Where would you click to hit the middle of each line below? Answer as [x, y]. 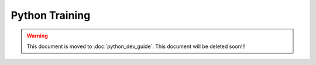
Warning [37, 36]
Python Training [51, 15]
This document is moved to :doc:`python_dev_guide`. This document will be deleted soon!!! [136, 46]
